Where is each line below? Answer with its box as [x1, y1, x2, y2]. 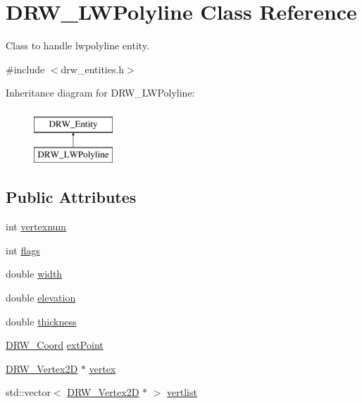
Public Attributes [6, 186, 137, 208]
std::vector [6, 385, 51, 399]
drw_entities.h [61, 61, 125, 76]
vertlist [167, 385, 197, 399]
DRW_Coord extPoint [6, 337, 104, 352]
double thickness [6, 314, 77, 328]
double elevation [6, 290, 76, 305]
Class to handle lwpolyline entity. [6, 38, 149, 53]
